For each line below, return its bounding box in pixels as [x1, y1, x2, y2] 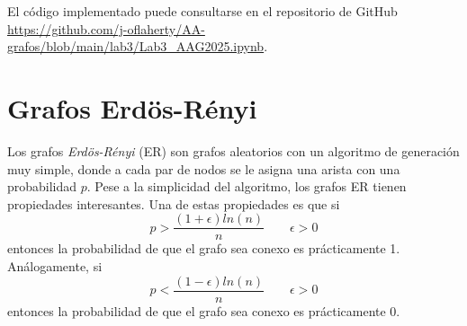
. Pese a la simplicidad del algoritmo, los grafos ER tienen [86, 177, 407, 196]
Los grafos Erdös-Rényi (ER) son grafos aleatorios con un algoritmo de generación [7, 141, 460, 160]
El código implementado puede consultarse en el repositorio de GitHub [7, 2, 398, 20]
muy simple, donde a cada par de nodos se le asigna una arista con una [7, 159, 400, 178]
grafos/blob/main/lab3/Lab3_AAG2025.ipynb [7, 37, 265, 56]
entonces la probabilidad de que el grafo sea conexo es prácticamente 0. [7, 301, 400, 320]
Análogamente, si [7, 256, 103, 275]
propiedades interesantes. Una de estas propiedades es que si [7, 194, 340, 213]
